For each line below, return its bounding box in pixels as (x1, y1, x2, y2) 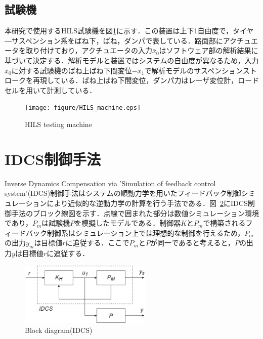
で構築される (203, 218, 246, 228)
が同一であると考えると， (150, 237, 235, 248)
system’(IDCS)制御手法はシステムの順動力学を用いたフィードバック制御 (5, 188, 241, 198)
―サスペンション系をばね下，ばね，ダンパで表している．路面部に (5, 35, 223, 46)
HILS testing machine (25, 119, 92, 130)
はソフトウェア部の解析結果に (159, 45, 258, 56)
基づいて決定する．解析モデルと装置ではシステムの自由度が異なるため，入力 (5, 55, 259, 65)
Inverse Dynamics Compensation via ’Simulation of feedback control (5, 178, 216, 188)
